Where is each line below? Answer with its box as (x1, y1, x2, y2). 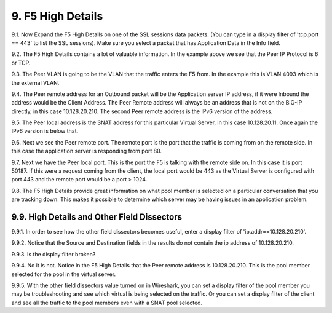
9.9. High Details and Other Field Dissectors (11, 212, 183, 222)
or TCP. (11, 59, 31, 66)
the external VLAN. (11, 79, 60, 86)
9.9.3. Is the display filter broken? (11, 250, 96, 258)
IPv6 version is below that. (11, 127, 79, 135)
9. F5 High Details (11, 9, 103, 23)
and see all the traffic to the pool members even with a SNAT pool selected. (11, 299, 203, 306)
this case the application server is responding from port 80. (11, 148, 162, 155)
